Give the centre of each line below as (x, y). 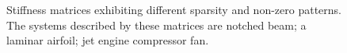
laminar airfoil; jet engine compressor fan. (108, 40)
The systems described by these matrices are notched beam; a (156, 25)
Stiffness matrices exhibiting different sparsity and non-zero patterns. (174, 9)
